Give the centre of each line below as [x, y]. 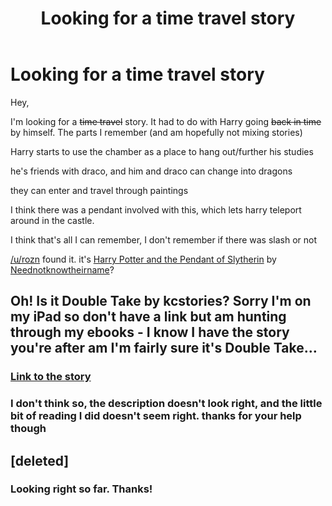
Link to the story [51, 377]
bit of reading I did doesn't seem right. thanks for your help [156, 416]
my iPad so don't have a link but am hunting [148, 317]
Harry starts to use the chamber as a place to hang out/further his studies [162, 151]
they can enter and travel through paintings [99, 190]
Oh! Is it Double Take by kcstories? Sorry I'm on [161, 301]
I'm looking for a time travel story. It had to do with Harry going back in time [166, 121]
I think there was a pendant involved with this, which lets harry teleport [156, 209]
